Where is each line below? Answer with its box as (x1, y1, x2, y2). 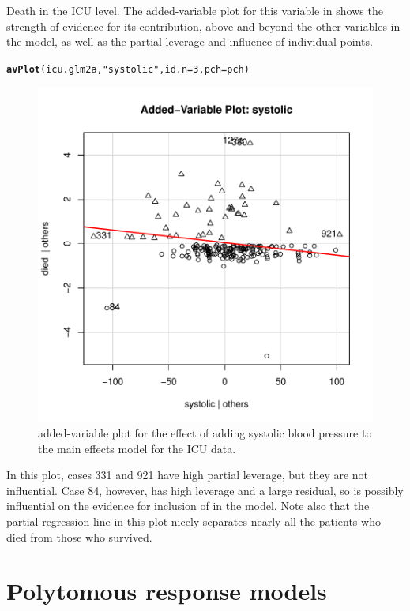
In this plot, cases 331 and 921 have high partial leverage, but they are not (6, 467, 369, 483)
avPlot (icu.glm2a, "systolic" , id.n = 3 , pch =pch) (6, 63, 250, 75)
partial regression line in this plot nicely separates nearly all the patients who (6, 513, 381, 529)
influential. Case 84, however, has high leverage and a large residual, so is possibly (6, 482, 404, 498)
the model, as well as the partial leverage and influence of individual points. (6, 33, 373, 50)
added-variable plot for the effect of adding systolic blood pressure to (38, 425, 372, 441)
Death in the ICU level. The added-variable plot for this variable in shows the (6, 2, 383, 18)
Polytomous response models (6, 575, 327, 607)
